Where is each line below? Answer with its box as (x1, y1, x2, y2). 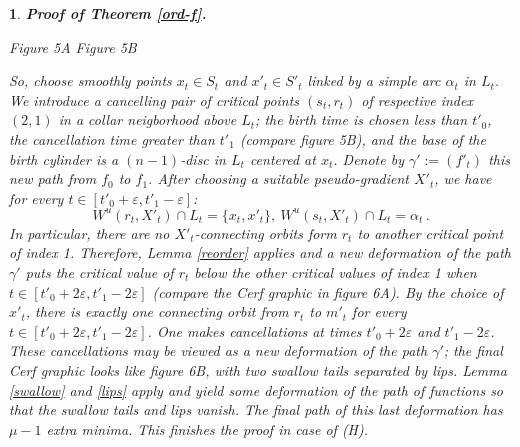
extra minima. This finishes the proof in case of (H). (46, 418, 369, 439)
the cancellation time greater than (9, 128, 215, 149)
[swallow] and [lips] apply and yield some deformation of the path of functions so (9, 379, 504, 400)
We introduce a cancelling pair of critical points (9, 89, 300, 110)
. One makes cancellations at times (147, 320, 362, 341)
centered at (249, 148, 316, 169)
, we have (434, 168, 492, 189)
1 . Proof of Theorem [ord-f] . (9, 3, 207, 23)
